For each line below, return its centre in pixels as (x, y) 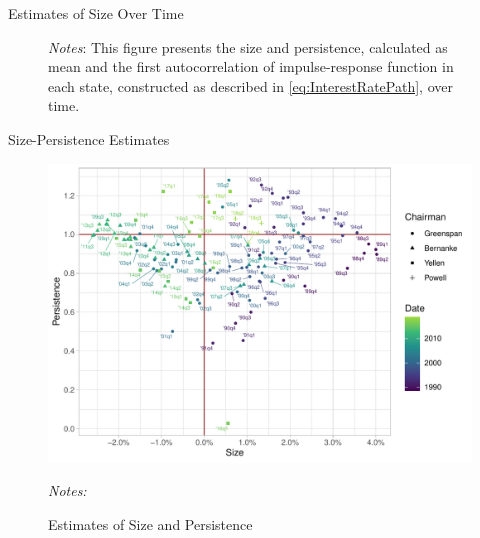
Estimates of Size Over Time (96, 13)
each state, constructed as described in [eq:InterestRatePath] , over (250, 85)
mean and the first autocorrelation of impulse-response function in (251, 66)
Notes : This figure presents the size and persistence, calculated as (248, 46)
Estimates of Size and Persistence (150, 523)
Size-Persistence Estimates (89, 138)
